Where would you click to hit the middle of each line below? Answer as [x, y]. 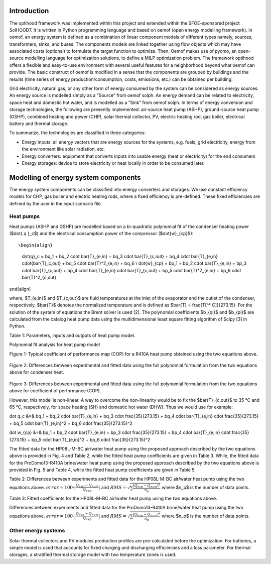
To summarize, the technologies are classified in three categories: [77, 133]
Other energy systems [37, 531]
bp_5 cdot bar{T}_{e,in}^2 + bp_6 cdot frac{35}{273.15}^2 [91, 439]
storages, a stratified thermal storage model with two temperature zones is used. [93, 554]
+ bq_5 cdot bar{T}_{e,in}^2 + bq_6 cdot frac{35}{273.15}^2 [71, 423]
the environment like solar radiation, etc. [63, 149]
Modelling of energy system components [75, 178]
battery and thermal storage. [39, 124]
